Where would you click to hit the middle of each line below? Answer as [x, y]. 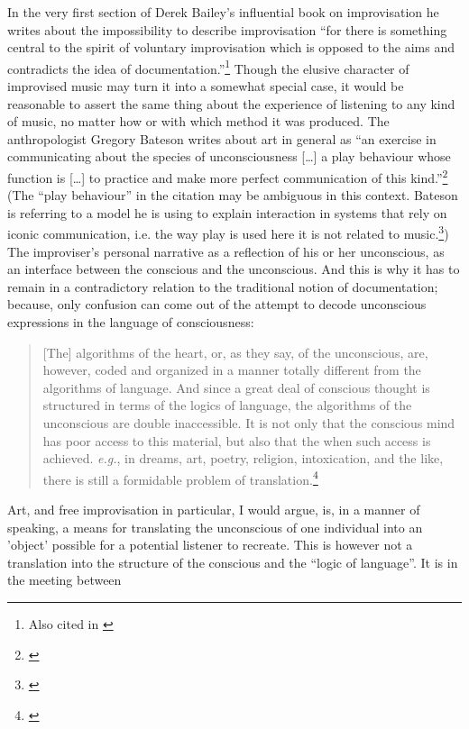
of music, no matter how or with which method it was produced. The [198, 121]
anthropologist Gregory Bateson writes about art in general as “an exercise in [222, 138]
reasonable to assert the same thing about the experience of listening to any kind [231, 103]
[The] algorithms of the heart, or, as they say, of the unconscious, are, [235, 352]
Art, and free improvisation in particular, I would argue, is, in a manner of [214, 510]
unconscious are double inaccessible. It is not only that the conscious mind [249, 423]
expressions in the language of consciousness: [131, 322]
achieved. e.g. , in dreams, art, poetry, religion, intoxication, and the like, [243, 458]
